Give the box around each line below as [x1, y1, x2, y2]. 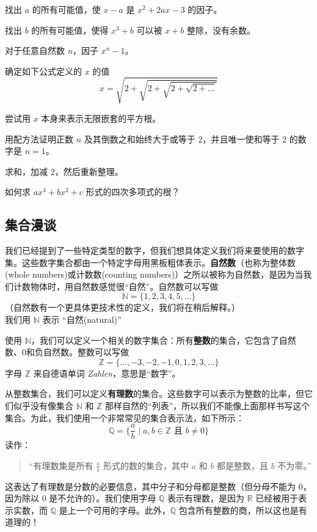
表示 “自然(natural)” [42, 313, 122, 326]
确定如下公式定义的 [5, 64, 82, 77]
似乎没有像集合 [13, 399, 73, 412]
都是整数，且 [217, 459, 269, 471]
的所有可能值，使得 [31, 23, 109, 36]
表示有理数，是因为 [167, 492, 245, 504]
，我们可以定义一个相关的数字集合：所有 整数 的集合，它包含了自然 [31, 333, 296, 346]
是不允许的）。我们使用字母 [49, 492, 156, 504]
